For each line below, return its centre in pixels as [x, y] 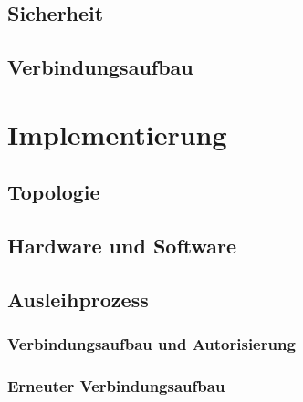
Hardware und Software [122, 246]
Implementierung [117, 134]
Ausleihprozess [78, 299]
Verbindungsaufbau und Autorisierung [151, 344]
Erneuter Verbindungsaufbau [116, 386]
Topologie [54, 192]
